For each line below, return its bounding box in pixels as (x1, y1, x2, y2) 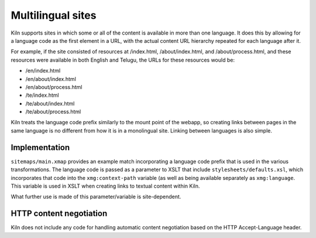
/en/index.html (25, 67, 61, 74)
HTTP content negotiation (11, 209, 108, 219)
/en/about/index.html (25, 75, 76, 82)
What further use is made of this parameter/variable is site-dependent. (11, 193, 181, 200)
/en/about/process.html (25, 83, 83, 90)
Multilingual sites (11, 9, 97, 22)
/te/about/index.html (25, 100, 75, 107)
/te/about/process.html (25, 108, 81, 115)
